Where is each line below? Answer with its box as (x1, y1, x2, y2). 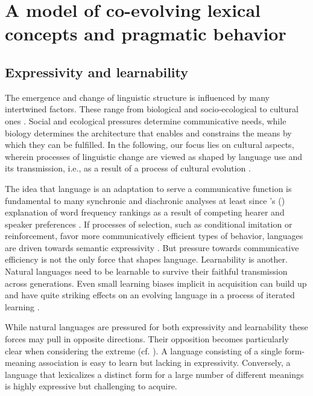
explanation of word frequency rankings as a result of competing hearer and (5, 206, 285, 219)
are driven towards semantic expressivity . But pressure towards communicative (5, 241, 299, 254)
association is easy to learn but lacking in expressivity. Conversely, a (38, 356, 291, 369)
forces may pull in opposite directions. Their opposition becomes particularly (5, 333, 289, 345)
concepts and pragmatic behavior (5, 21, 286, 46)
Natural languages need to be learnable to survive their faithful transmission (5, 265, 288, 278)
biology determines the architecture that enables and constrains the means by (5, 126, 292, 139)
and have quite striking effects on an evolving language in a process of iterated (5, 289, 295, 301)
